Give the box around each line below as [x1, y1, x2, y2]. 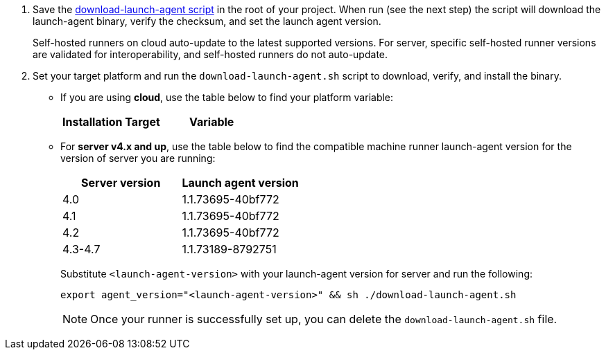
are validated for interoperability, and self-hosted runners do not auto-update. [33, 48, 388, 60]
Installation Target [62, 115, 160, 129]
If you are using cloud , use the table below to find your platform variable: [60, 91, 394, 103]
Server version [81, 176, 161, 190]
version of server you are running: [60, 152, 216, 164]
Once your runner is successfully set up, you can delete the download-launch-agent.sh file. [90, 312, 557, 326]
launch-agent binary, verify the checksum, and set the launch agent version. [33, 15, 381, 27]
